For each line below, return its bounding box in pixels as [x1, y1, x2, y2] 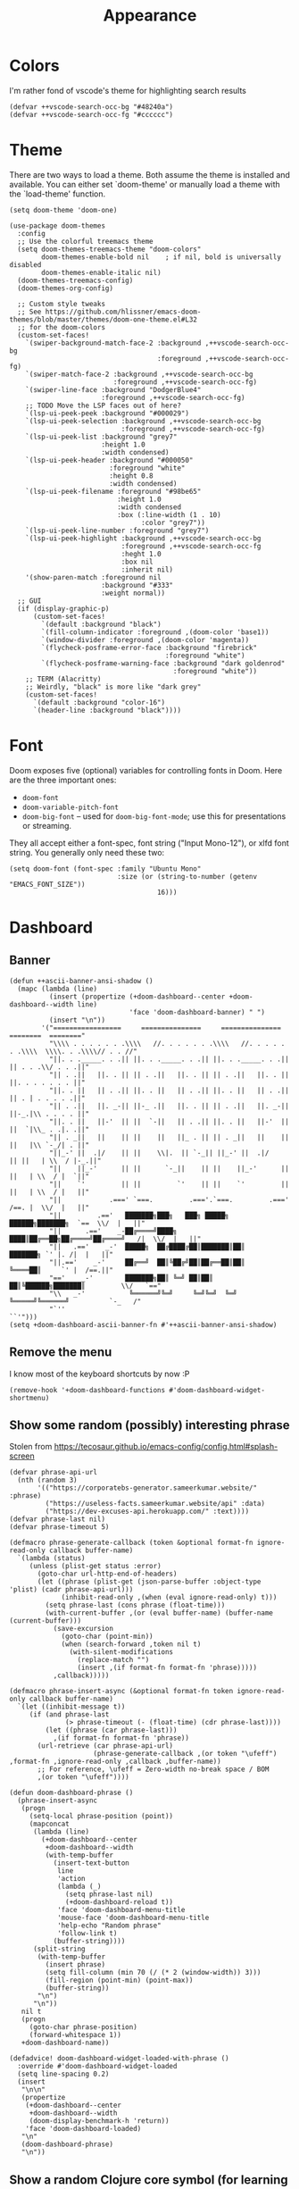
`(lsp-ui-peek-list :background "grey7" [25, 432, 178, 441]
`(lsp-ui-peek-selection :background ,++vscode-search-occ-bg [25, 416, 262, 425]
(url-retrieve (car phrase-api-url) [37, 1742, 174, 1750]
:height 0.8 [108, 471, 154, 480]
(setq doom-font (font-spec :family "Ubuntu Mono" [9, 864, 202, 873]
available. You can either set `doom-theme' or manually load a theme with [9, 179, 281, 189]
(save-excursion [53, 1625, 114, 1633]
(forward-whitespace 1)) [29, 2031, 122, 2040]
